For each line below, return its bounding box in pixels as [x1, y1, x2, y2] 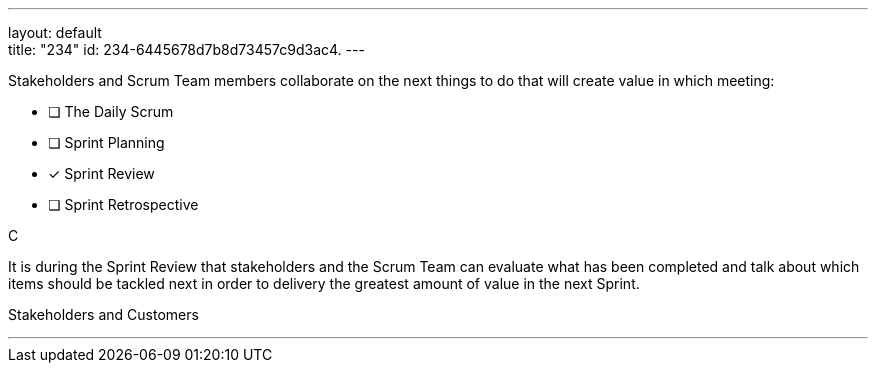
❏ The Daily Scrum [48, 103, 174, 120]
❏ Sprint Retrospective [48, 196, 199, 213]
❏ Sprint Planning [48, 134, 165, 151]
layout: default [8, 24, 102, 41]
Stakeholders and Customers [8, 306, 199, 323]
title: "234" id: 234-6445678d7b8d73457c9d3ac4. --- [8, 41, 365, 58]
